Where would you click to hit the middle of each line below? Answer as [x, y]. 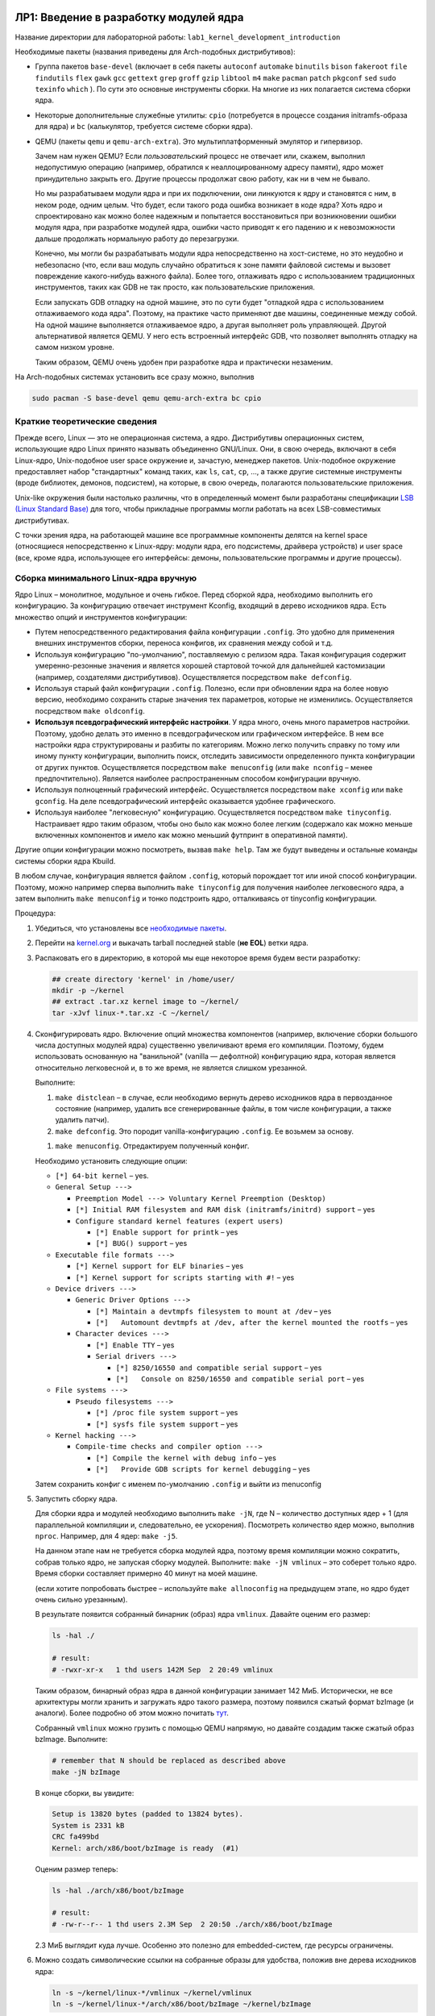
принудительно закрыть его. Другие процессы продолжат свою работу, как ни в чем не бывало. [203, 178]
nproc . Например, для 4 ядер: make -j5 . [106, 1536]
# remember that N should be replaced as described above [169, 1761]
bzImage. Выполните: [71, 1739]
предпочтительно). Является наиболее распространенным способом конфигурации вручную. [198, 779]
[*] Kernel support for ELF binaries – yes [159, 1266]
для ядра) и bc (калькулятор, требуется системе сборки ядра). [144, 127]
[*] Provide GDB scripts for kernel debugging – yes [203, 1469]
